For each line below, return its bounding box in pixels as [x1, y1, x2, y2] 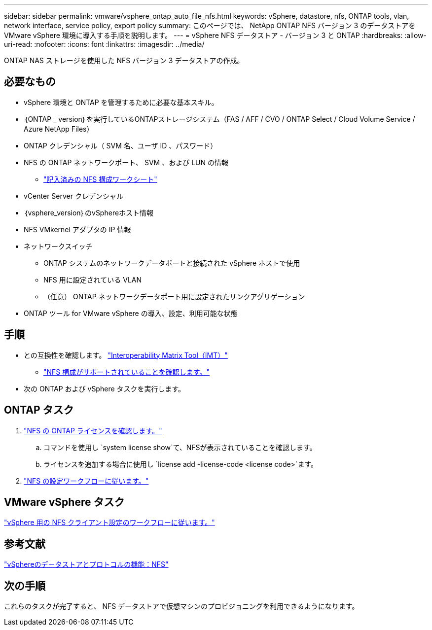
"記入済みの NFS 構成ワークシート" [43, 175, 157, 183]
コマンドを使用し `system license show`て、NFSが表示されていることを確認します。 [43, 443, 317, 452]
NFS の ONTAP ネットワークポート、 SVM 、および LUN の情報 [24, 158, 228, 167]
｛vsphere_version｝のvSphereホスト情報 [24, 208, 154, 217]
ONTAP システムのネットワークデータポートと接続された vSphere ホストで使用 [43, 258, 300, 267]
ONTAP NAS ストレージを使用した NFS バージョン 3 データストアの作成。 [4, 56, 244, 65]
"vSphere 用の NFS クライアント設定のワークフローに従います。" [4, 518, 215, 527]
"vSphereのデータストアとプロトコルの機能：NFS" [4, 560, 169, 569]
